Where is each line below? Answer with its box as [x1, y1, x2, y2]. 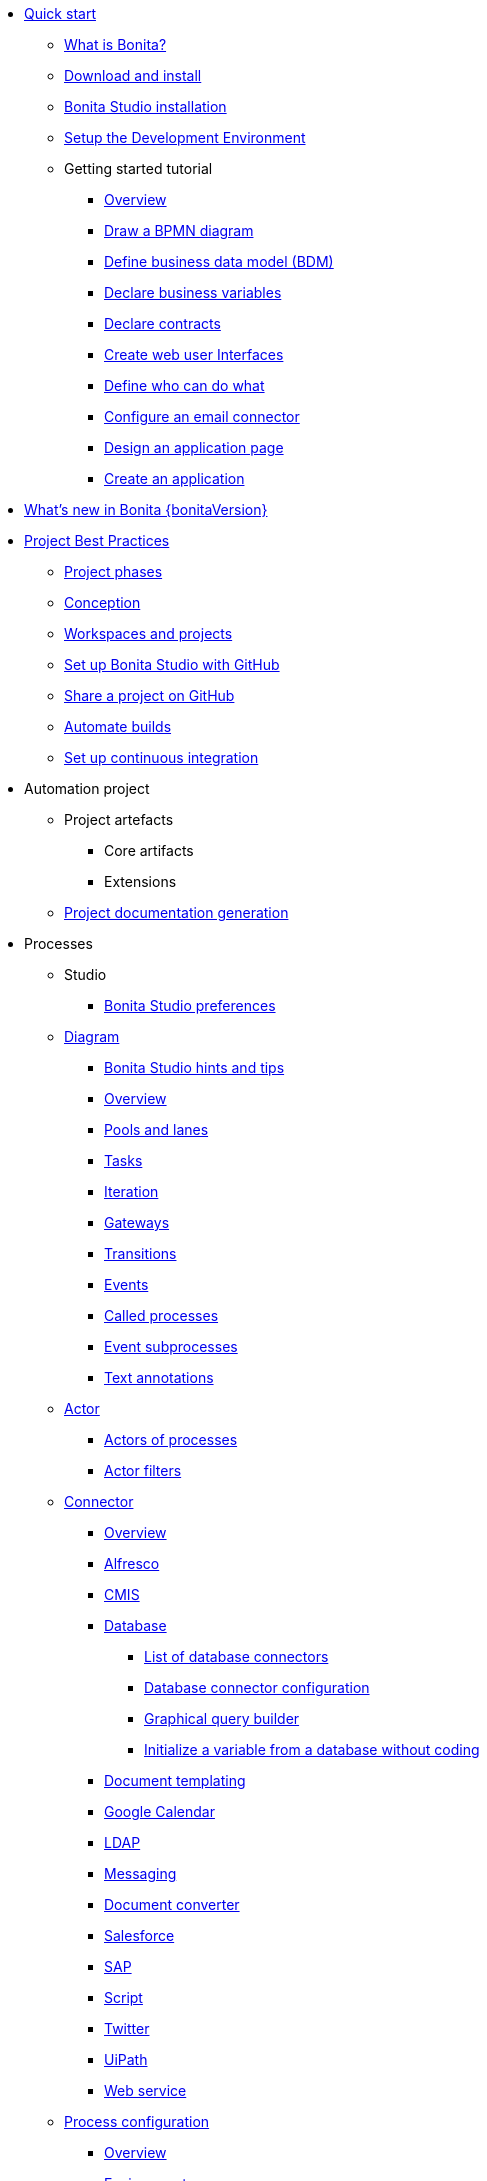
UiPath [104, 2051, 148, 2068]
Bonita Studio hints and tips [104, 1059, 285, 1076]
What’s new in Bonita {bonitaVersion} [24, 501, 268, 518]
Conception [64, 594, 141, 611]
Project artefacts [64, 811, 174, 828]
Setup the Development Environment [64, 129, 306, 146]
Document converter [104, 1896, 240, 1913]
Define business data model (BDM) [104, 253, 334, 270]
